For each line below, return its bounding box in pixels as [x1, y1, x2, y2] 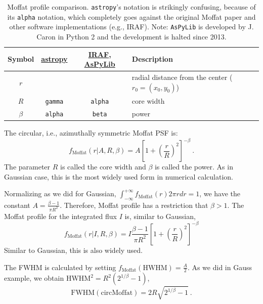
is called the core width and [60, 161, 146, 171]
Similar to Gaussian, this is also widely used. [4, 244, 143, 255]
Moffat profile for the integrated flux [4, 210, 117, 221]
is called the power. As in [154, 161, 233, 171]
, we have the [199, 188, 241, 199]
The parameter [4, 161, 51, 171]
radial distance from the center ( [131, 72, 233, 82]
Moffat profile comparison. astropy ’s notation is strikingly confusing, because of [7, 2, 256, 12]
